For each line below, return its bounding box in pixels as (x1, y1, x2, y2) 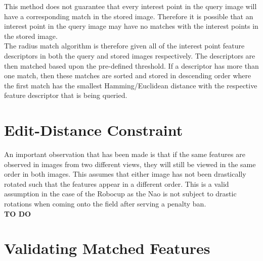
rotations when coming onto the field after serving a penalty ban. (4, 198, 206, 209)
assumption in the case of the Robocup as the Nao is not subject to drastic (4, 188, 237, 199)
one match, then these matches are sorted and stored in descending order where (4, 70, 251, 81)
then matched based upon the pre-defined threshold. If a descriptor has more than (4, 60, 259, 71)
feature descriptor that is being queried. (4, 90, 127, 100)
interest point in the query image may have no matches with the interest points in (4, 21, 258, 31)
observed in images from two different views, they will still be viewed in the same (4, 159, 256, 169)
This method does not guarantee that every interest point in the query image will (4, 1, 257, 11)
